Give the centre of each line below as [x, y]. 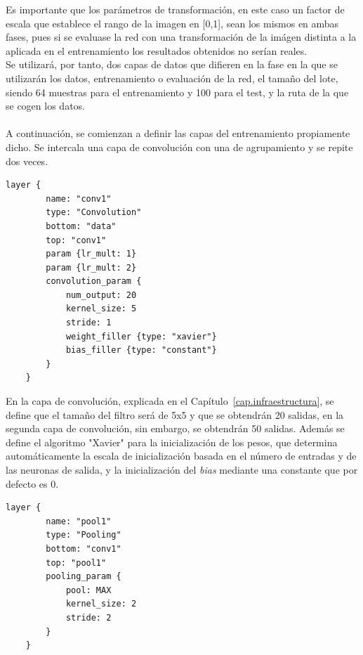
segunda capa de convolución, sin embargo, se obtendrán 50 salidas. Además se [175, 428]
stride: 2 [88, 617]
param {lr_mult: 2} [91, 267]
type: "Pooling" [84, 535]
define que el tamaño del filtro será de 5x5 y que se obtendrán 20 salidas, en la [175, 414]
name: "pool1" [79, 521]
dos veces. [27, 161]
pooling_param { [84, 577]
